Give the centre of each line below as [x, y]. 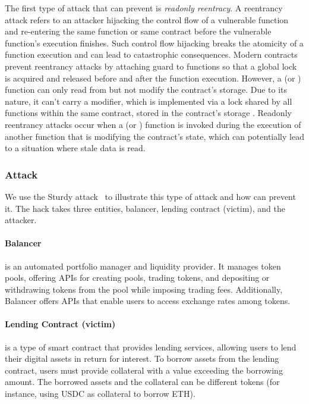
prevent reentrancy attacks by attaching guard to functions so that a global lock [151, 66]
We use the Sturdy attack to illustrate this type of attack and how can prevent [150, 196]
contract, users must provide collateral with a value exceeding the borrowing [144, 370]
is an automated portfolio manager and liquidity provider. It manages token [143, 266]
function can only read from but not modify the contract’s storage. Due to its [146, 90]
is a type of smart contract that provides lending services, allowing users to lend [151, 347]
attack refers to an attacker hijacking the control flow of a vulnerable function [147, 19]
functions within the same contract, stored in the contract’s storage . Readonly [148, 113]
